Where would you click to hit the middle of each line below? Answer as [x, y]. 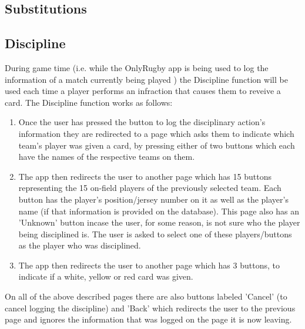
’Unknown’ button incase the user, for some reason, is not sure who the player [159, 222]
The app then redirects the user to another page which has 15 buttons [145, 176]
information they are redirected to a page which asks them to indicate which [156, 133]
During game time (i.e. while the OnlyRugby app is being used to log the [137, 67]
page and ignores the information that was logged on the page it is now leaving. [148, 319]
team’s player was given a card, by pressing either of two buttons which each [157, 145]
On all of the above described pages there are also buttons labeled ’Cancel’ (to [146, 296]
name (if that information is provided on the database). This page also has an [159, 211]
